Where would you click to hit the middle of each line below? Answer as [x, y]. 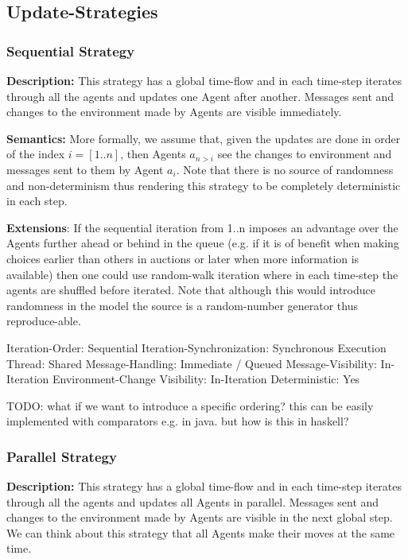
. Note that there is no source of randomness [285, 169]
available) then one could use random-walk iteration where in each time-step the [202, 274]
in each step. [37, 201]
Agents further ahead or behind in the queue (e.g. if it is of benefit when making [203, 243]
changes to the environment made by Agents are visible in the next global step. [200, 517]
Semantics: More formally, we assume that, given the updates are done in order [204, 138]
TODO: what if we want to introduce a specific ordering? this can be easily [190, 405]
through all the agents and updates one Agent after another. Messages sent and [200, 96]
